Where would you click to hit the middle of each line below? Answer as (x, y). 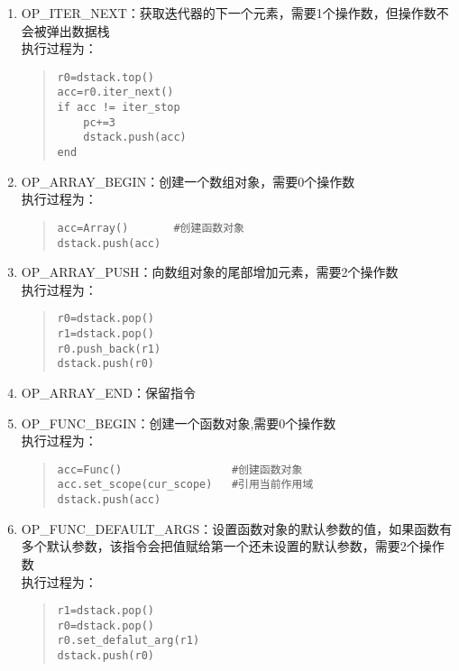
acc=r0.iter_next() (115, 92)
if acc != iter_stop (119, 108)
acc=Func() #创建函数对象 (180, 469)
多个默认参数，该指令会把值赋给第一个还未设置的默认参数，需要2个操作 (233, 546)
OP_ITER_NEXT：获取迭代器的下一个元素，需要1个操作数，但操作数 (229, 13)
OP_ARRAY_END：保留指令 (108, 393)
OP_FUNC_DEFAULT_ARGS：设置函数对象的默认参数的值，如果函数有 (237, 528)
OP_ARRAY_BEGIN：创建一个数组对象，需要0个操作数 (188, 181)
